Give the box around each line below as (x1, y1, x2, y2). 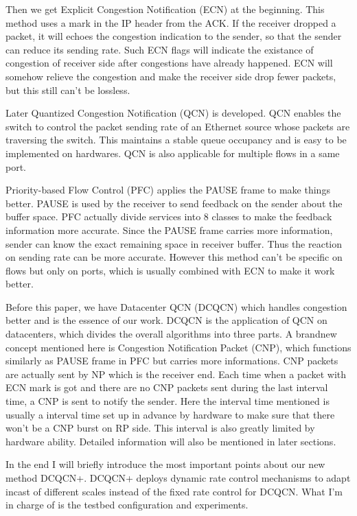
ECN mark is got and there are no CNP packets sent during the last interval (5, 380, 328, 395)
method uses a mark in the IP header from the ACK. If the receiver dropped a (5, 15, 336, 30)
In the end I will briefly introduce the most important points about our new (5, 457, 325, 471)
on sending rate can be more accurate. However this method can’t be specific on (5, 250, 343, 264)
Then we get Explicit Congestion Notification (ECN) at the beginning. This (5, 2, 325, 16)
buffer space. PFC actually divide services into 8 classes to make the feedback (5, 209, 332, 224)
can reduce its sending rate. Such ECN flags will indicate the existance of (5, 42, 314, 56)
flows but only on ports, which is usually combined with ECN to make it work (5, 263, 335, 277)
